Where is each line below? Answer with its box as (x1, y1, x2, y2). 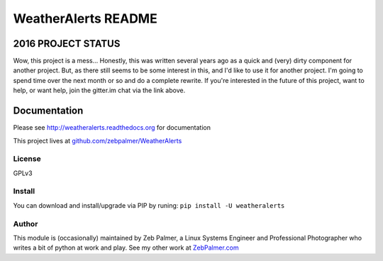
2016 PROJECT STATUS (13, 38, 121, 50)
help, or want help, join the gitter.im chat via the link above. (13, 86, 186, 95)
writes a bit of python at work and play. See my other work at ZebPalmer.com (13, 243, 239, 252)
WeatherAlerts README (13, 11, 157, 26)
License (13, 154, 42, 164)
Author (13, 218, 38, 228)
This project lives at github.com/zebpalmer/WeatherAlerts (13, 136, 182, 145)
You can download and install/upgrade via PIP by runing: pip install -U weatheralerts (13, 201, 285, 209)
